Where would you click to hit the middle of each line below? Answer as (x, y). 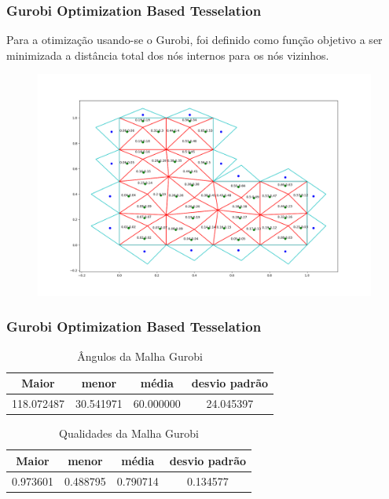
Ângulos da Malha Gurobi (140, 356)
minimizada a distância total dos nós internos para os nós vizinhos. (168, 55)
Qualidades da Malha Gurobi (129, 433)
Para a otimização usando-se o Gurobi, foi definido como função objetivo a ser (194, 40)
